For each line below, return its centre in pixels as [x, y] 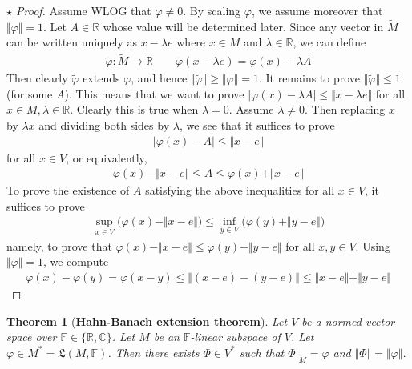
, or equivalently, [107, 157]
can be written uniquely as [72, 42]
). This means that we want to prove [154, 93]
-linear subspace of [235, 337]
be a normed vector [348, 321]
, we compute [76, 261]
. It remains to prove [309, 78]
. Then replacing [345, 109]
